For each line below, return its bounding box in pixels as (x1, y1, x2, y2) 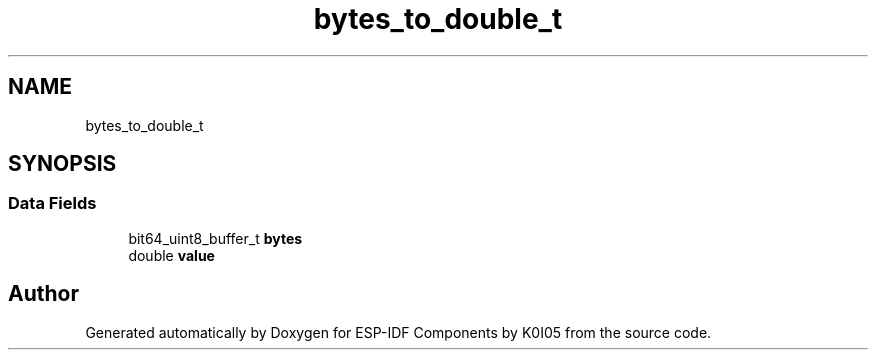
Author (8, 281, 79, 307)
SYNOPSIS (8, 151, 117, 177)
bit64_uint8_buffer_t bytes (128, 229, 303, 247)
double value (128, 246, 215, 264)
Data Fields (8, 193, 97, 214)
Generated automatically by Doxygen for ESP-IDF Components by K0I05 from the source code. (85, 323, 712, 341)
